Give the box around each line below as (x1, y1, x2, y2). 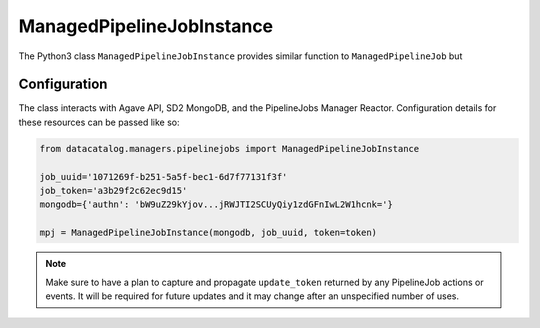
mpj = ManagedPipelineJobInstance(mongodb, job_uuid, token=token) (39, 227, 378, 239)
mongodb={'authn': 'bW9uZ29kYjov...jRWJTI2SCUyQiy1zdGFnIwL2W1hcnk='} (39, 199, 394, 210)
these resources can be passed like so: (18, 116, 180, 128)
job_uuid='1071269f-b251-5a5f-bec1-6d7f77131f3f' (39, 171, 288, 182)
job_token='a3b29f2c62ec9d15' (39, 185, 188, 196)
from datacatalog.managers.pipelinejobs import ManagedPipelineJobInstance (39, 143, 420, 154)
